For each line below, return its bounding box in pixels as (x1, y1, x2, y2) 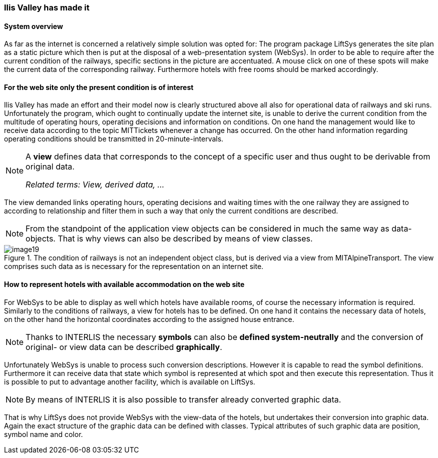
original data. (26, 161, 75, 172)
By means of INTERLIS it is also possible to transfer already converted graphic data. (26, 394, 341, 404)
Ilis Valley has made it (4, 2, 90, 12)
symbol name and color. (4, 429, 83, 438)
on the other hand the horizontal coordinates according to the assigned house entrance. (4, 314, 294, 323)
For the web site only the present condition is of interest (4, 82, 194, 91)
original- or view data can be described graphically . (26, 341, 222, 352)
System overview (4, 21, 63, 30)
